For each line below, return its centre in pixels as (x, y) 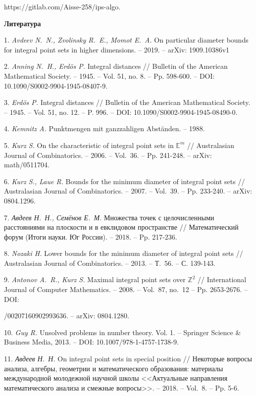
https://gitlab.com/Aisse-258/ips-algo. (62, 6)
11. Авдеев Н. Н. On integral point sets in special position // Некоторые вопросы (128, 359)
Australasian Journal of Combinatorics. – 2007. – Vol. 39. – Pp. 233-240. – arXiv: (128, 191)
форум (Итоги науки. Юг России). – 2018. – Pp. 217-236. (91, 236)
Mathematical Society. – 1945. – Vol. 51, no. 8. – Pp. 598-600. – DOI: (109, 75)
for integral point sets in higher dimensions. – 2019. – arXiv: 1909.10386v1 (117, 49)
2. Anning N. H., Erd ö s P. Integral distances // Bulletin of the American (116, 66)
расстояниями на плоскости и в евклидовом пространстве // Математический (121, 227)
